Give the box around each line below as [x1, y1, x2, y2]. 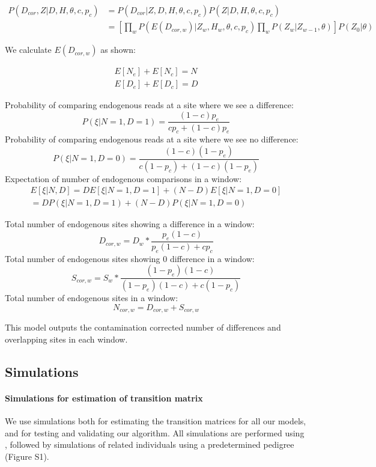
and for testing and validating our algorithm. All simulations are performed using [5, 426, 305, 439]
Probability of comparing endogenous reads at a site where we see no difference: [5, 133, 299, 145]
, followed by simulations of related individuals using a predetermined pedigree [5, 438, 294, 451]
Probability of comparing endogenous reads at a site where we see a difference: [5, 99, 294, 111]
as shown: [100, 43, 136, 56]
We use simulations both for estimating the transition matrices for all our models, [5, 414, 306, 427]
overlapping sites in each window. [5, 332, 128, 345]
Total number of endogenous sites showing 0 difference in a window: [5, 252, 255, 264]
